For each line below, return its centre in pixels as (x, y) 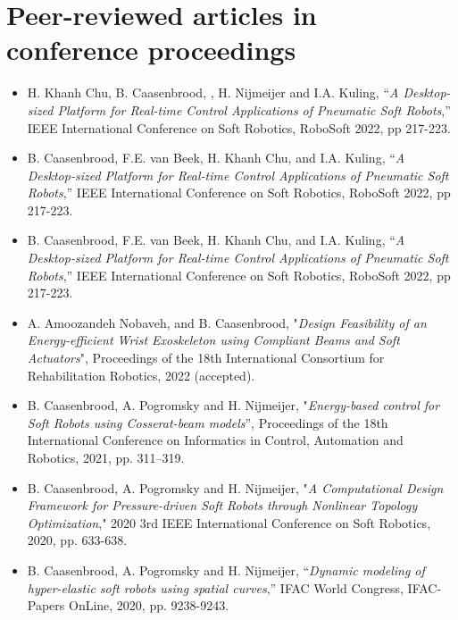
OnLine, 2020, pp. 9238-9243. (149, 605)
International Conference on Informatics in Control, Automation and (215, 440)
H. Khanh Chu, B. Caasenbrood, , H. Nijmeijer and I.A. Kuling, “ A (213, 92)
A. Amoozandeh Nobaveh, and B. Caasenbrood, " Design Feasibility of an (227, 322)
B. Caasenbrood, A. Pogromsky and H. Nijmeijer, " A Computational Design (235, 487)
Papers (46, 605)
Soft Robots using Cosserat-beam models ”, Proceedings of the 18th (208, 422)
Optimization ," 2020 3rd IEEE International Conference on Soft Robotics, (229, 522)
